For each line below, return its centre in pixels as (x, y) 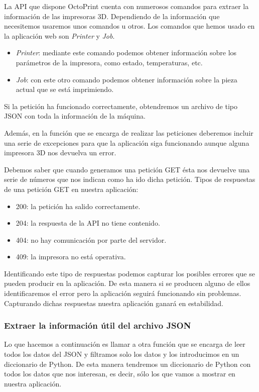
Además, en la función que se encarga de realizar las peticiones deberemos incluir (129, 132)
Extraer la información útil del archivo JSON (98, 325)
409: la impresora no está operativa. (71, 257)
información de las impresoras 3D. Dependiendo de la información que (112, 16)
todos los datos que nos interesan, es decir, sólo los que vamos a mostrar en (120, 374)
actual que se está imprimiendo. (65, 89)
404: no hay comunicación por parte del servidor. (91, 239)
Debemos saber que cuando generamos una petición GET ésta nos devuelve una (127, 169)
